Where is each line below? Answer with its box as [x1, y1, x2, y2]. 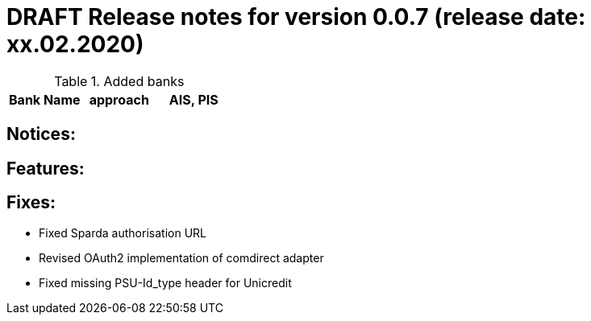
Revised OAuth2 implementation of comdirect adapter [39, 251, 324, 265]
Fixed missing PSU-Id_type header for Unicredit [39, 276, 292, 290]
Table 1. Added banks [54, 72, 185, 89]
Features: [6, 158, 85, 179]
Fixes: [6, 192, 56, 213]
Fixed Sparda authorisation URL [39, 226, 206, 241]
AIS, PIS [169, 91, 219, 108]
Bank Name [9, 91, 81, 108]
